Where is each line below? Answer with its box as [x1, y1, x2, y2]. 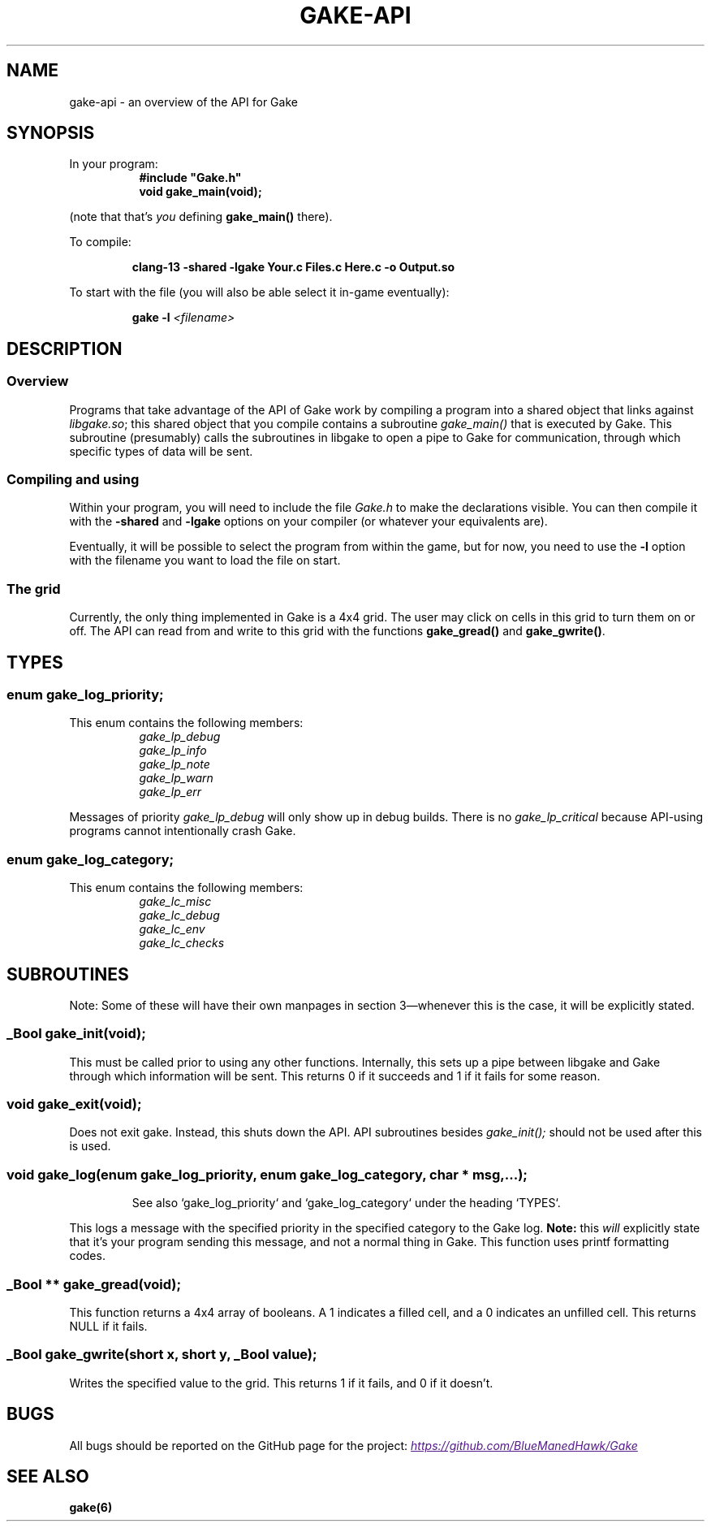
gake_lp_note [139, 757, 210, 772]
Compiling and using [6, 471, 140, 488]
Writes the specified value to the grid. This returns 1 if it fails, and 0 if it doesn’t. [69, 1375, 493, 1390]
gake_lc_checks [139, 936, 225, 950]
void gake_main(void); [139, 184, 262, 199]
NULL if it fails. [69, 1318, 148, 1333]
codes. [69, 1249, 106, 1263]
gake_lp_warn [139, 771, 213, 786]
